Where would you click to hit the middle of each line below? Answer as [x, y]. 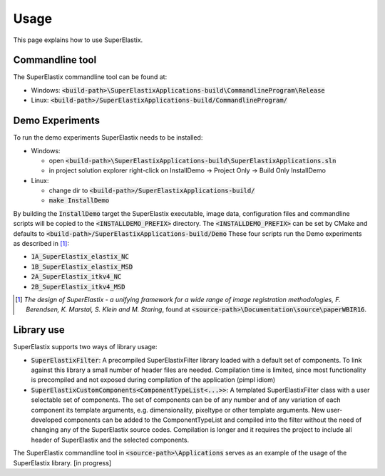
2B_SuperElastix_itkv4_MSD [78, 286]
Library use [39, 330]
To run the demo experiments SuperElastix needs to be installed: [108, 138]
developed [47, 420]
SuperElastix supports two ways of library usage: [85, 347]
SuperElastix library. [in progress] [62, 462]
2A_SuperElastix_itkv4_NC [76, 277]
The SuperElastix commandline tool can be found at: [90, 77]
